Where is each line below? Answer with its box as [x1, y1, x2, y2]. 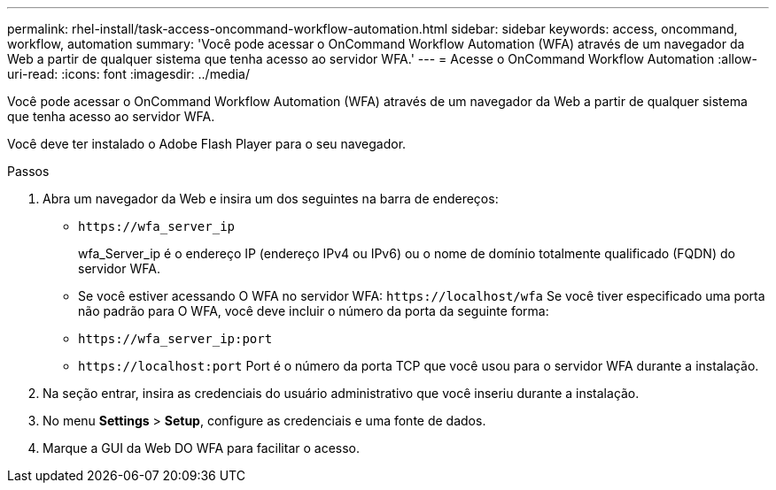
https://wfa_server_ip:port [78, 332, 273, 346]
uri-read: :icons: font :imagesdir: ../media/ [7, 66, 250, 81]
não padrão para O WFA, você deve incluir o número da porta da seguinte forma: [78, 303, 549, 318]
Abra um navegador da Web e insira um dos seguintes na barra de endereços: [43, 191, 499, 206]
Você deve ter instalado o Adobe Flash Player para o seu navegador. [7, 136, 407, 151]
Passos [7, 164, 50, 179]
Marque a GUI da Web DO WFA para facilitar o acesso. [43, 440, 361, 456]
